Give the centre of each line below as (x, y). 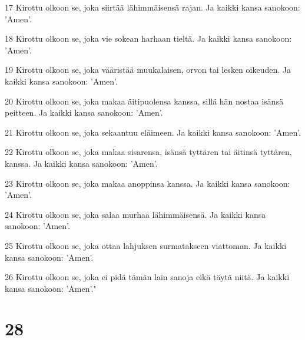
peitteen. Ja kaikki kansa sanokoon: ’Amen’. (84, 112)
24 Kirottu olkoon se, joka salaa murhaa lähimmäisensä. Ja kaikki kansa (135, 214)
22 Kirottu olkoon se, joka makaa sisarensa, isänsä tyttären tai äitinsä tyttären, (148, 152)
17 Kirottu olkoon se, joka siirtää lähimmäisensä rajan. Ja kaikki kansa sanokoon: (152, 7)
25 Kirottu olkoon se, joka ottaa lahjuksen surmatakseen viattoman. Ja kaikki (146, 245)
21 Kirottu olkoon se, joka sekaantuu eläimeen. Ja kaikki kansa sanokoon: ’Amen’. (153, 132)
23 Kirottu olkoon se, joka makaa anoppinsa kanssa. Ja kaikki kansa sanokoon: (147, 183)
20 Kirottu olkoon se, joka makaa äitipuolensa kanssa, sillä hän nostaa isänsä (144, 101)
